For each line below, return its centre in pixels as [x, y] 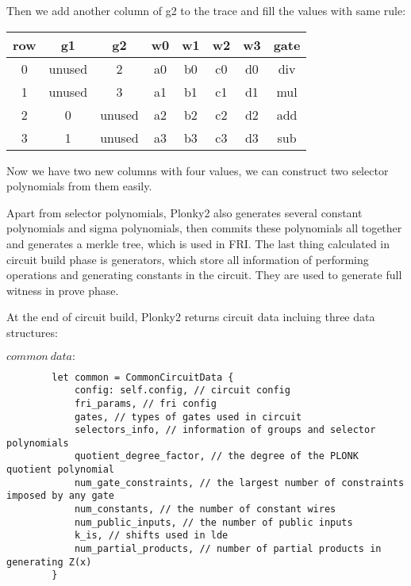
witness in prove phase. [63, 290]
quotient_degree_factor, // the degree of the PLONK [216, 456]
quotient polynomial [61, 470]
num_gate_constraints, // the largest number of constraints [239, 483]
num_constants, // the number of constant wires [205, 509]
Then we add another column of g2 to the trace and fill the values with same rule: [206, 10]
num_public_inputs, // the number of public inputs [213, 522]
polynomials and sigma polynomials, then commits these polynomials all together [204, 228]
